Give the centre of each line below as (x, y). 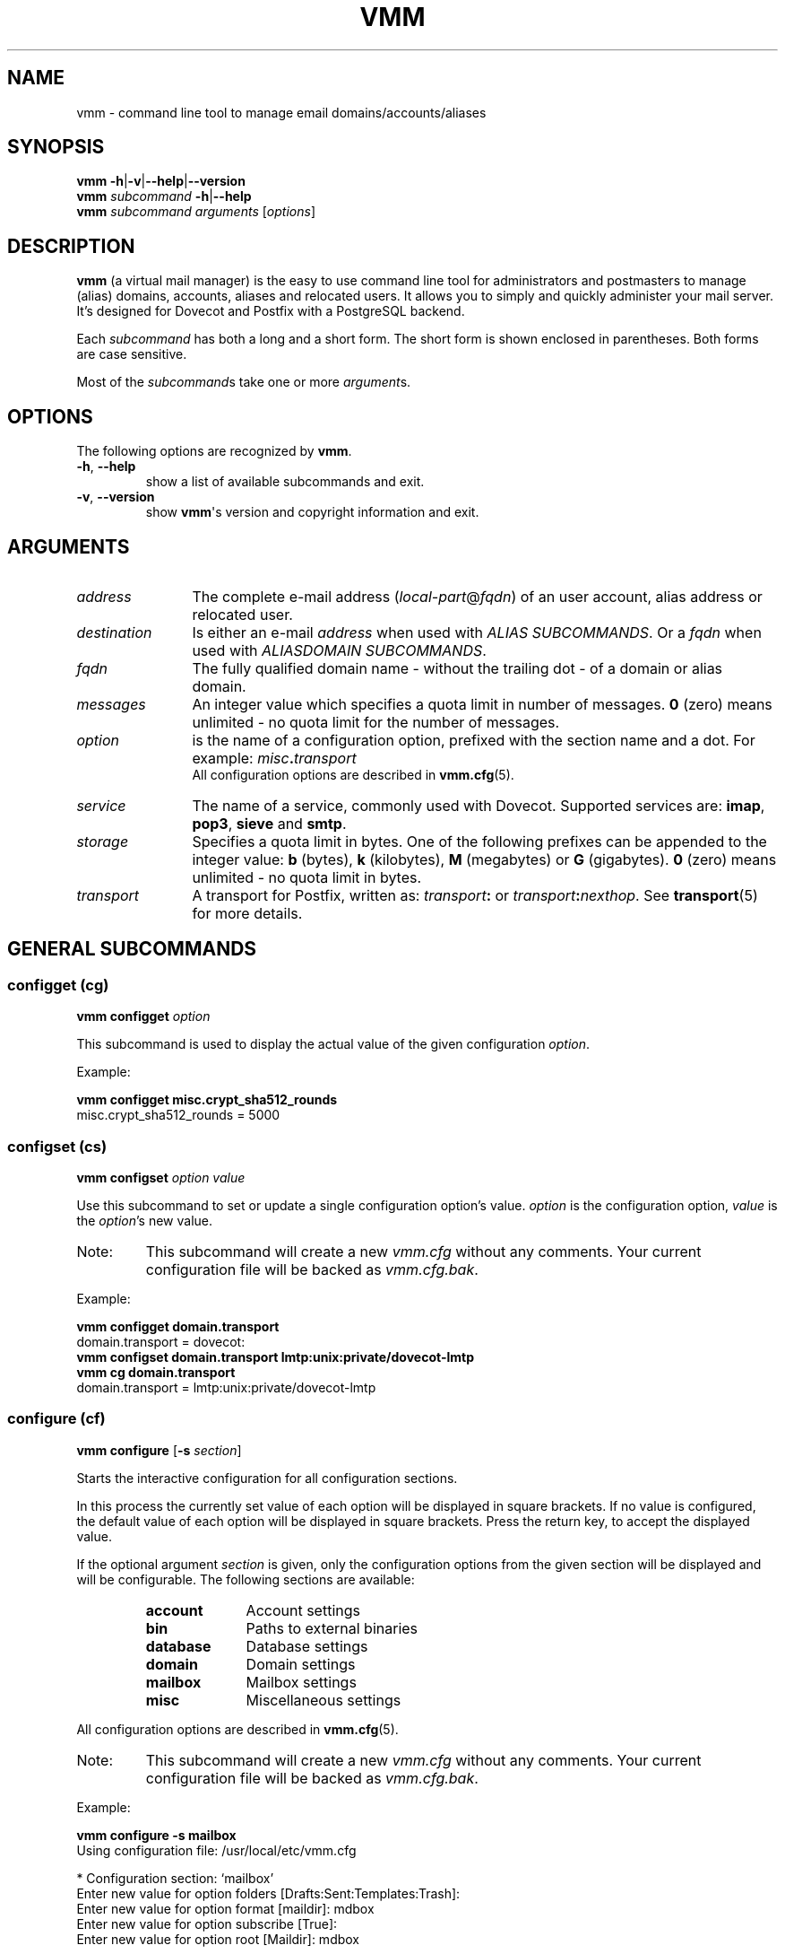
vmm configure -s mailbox (156, 1835)
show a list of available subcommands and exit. (285, 482)
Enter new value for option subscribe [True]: (207, 1923)
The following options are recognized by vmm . (214, 451)
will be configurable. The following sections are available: (246, 1579)
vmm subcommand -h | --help (164, 196)
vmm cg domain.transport (156, 1372)
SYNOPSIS (56, 147)
